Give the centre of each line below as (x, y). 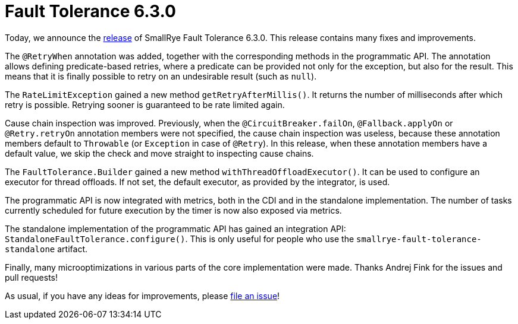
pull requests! (32, 277)
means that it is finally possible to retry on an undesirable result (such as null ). (161, 76)
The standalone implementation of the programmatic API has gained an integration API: (175, 228)
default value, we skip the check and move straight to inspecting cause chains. (159, 153)
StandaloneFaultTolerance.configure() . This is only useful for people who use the (180, 239)
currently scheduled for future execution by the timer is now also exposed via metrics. (173, 210)
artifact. (72, 249)
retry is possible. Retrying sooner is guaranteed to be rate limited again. (145, 104)
